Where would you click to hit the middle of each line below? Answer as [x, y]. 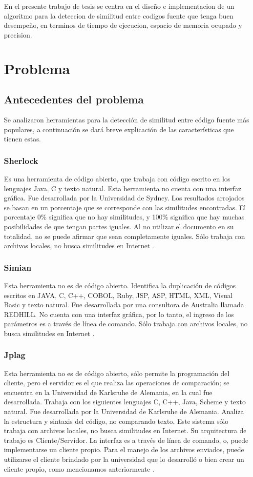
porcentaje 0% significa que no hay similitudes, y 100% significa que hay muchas [124, 217]
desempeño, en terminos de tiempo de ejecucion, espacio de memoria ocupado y [123, 25]
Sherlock [21, 160]
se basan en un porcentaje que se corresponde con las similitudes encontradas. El [125, 207]
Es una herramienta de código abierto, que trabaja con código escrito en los [117, 178]
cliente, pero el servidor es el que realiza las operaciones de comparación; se [117, 383]
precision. [18, 34]
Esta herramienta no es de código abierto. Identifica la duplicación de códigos [120, 285]
